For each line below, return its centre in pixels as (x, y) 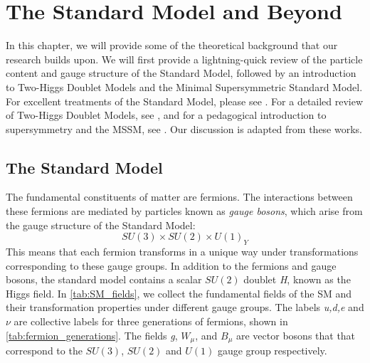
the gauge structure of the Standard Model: (101, 225)
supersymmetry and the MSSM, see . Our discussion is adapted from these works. (184, 128)
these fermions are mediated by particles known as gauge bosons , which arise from (184, 211)
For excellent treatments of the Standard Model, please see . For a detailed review (185, 101)
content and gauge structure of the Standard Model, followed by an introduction (181, 73)
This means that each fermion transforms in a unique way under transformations (182, 252)
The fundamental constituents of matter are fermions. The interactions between (179, 197)
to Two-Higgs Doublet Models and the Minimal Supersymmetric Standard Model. (184, 86)
